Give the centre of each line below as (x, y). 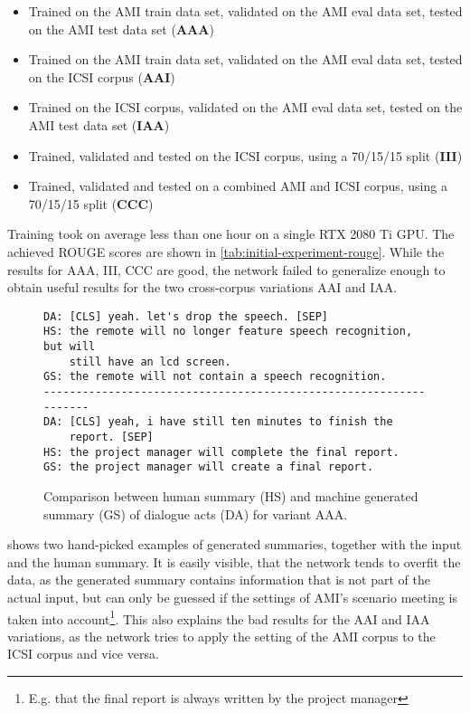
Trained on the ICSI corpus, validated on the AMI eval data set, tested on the (245, 107)
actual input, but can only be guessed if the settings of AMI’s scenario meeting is (232, 597)
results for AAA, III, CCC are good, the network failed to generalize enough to (226, 269)
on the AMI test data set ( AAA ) (121, 29)
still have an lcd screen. (150, 361)
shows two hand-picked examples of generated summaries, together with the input (235, 544)
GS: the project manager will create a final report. (209, 467)
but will (70, 347)
